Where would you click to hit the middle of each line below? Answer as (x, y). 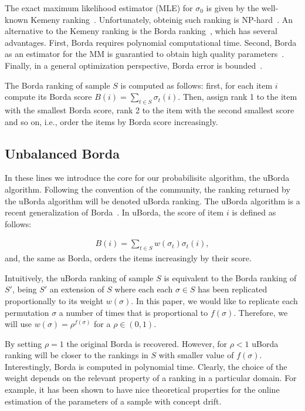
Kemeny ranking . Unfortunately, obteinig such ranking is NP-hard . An (162, 19)
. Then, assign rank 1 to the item (238, 97)
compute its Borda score (48, 97)
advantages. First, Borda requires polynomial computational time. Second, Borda (151, 42)
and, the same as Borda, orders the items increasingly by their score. (128, 258)
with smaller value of (196, 355)
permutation (27, 312)
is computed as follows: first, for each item (196, 85)
